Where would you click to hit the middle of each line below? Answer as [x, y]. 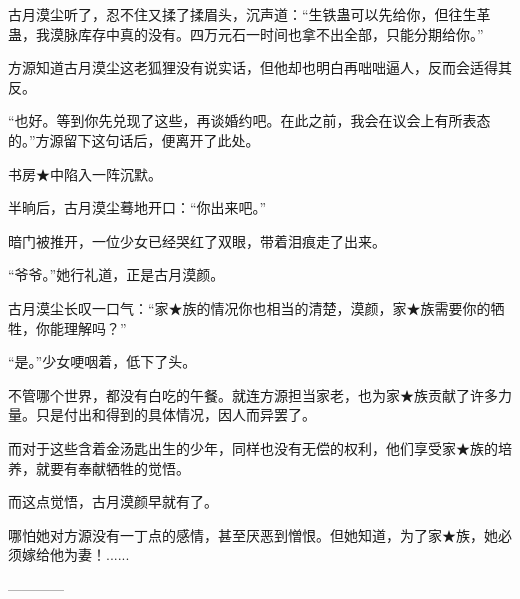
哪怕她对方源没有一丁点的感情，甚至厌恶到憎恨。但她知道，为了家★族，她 [253, 534]
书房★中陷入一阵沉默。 [85, 173]
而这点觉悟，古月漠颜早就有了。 [113, 501]
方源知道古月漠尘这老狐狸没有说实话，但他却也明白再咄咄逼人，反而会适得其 [260, 67]
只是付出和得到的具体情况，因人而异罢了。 [175, 414]
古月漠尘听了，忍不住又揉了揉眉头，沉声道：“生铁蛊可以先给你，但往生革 [249, 14]
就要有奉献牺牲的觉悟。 [112, 467]
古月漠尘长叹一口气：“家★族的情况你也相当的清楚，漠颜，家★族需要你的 [249, 307]
